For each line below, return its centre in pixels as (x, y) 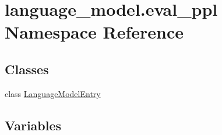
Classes (27, 69)
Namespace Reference (94, 32)
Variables (33, 125)
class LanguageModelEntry (53, 93)
